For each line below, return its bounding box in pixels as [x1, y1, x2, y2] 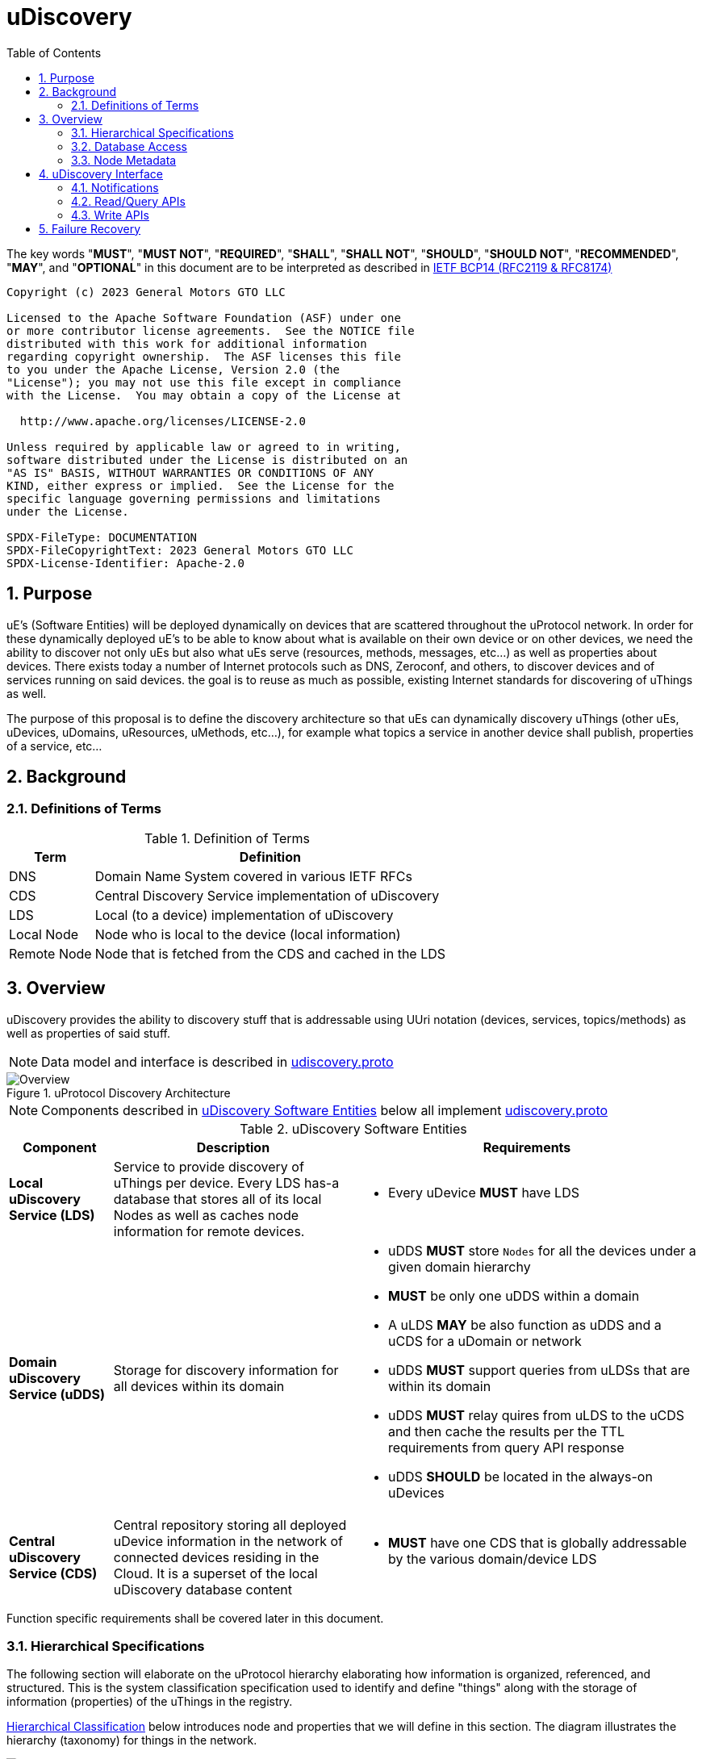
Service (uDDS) [9, 1385, 106, 1402]
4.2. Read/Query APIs [71, 194, 186, 208]
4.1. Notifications [71, 180, 159, 194]
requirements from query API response [387, 1439, 625, 1456]
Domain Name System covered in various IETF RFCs [94, 867, 412, 884]
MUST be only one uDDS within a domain [387, 1287, 640, 1304]
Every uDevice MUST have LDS [387, 1184, 579, 1201]
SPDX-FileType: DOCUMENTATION [6, 530, 198, 544]
